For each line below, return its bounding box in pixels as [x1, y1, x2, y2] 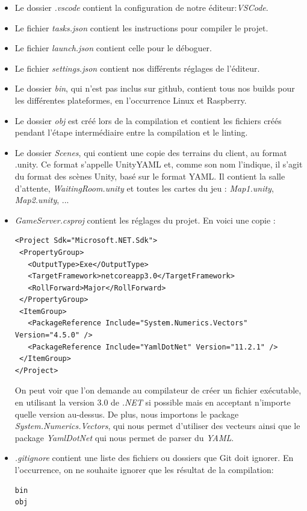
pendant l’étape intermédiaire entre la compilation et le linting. [14, 126, 248, 139]
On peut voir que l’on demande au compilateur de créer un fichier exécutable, [14, 384, 302, 397]
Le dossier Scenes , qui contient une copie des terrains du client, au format [14, 146, 287, 158]
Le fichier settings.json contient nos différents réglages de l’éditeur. [14, 61, 260, 74]
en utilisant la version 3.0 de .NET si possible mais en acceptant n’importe [14, 396, 291, 409]
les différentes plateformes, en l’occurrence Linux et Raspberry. [14, 93, 247, 106]
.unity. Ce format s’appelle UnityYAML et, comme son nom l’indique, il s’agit [14, 158, 303, 171]
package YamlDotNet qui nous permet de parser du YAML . [14, 431, 234, 444]
